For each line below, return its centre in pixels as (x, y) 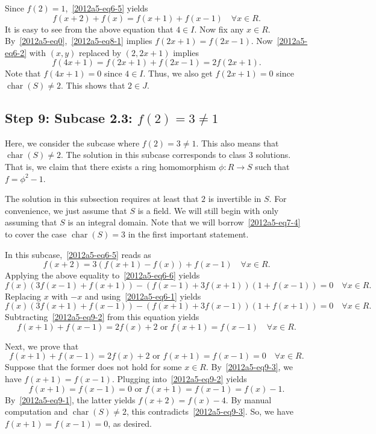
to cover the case (36, 234)
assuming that (31, 222)
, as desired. (130, 423)
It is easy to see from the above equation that (89, 29)
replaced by (100, 52)
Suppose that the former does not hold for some (93, 367)
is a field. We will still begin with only (208, 210)
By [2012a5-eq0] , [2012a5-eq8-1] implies (79, 41)
